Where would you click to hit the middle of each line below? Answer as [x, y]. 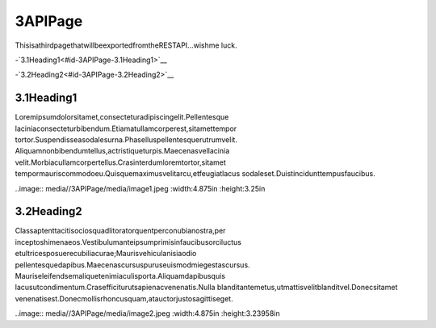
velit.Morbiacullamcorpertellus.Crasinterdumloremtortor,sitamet [120, 162]
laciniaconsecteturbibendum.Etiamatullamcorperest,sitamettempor [126, 128]
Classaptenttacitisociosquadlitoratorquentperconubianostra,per [120, 231]
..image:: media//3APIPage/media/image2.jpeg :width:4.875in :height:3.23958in [147, 313]
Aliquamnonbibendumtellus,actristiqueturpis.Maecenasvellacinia [122, 151]
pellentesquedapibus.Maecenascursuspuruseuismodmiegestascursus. [132, 265]
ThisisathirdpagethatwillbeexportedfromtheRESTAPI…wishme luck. [126, 45]
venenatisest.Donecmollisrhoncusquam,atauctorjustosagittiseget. [124, 298]
